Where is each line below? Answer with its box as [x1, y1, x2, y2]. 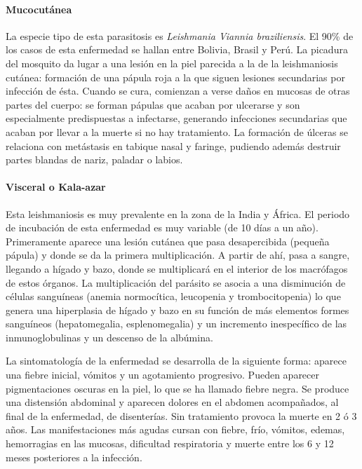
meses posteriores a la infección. [6, 449, 142, 464]
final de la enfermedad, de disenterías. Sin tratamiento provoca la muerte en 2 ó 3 [6, 408, 357, 423]
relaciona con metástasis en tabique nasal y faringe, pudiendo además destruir [6, 138, 341, 153]
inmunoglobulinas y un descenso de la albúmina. [6, 329, 213, 344]
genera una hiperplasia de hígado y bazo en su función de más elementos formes [6, 302, 349, 317]
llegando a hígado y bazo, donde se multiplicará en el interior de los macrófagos [6, 261, 348, 276]
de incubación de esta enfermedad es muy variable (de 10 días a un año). [6, 220, 319, 235]
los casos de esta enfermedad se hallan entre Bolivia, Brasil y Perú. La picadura [6, 42, 348, 57]
